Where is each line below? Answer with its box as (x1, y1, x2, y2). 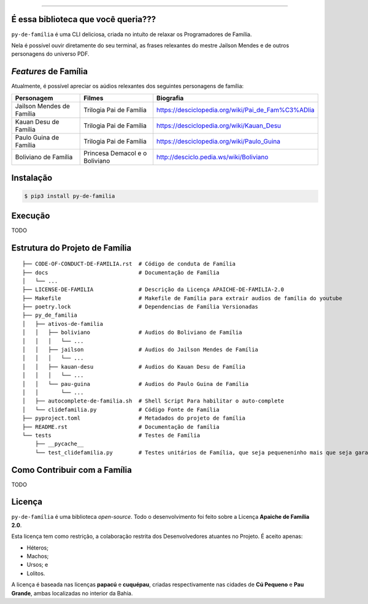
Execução (11, 210, 50, 221)
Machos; (26, 553, 49, 560)
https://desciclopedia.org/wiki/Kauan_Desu (156, 121, 282, 130)
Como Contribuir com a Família (11, 464, 132, 475)
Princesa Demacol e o (83, 149, 147, 157)
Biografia (156, 94, 184, 102)
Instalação (11, 173, 53, 183)
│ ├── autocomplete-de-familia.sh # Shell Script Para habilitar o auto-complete (22, 398, 285, 404)
